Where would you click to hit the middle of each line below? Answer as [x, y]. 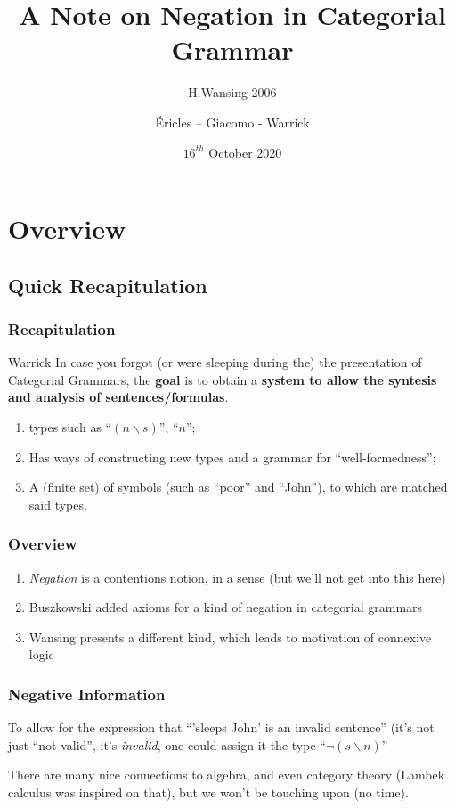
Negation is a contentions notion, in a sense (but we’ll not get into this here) [237, 577]
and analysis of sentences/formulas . [118, 397]
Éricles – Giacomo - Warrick [232, 122]
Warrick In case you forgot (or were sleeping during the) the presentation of [215, 362]
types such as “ [70, 427]
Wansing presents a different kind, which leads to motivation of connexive [230, 637]
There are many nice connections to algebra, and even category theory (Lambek [227, 775]
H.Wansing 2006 [232, 92]
